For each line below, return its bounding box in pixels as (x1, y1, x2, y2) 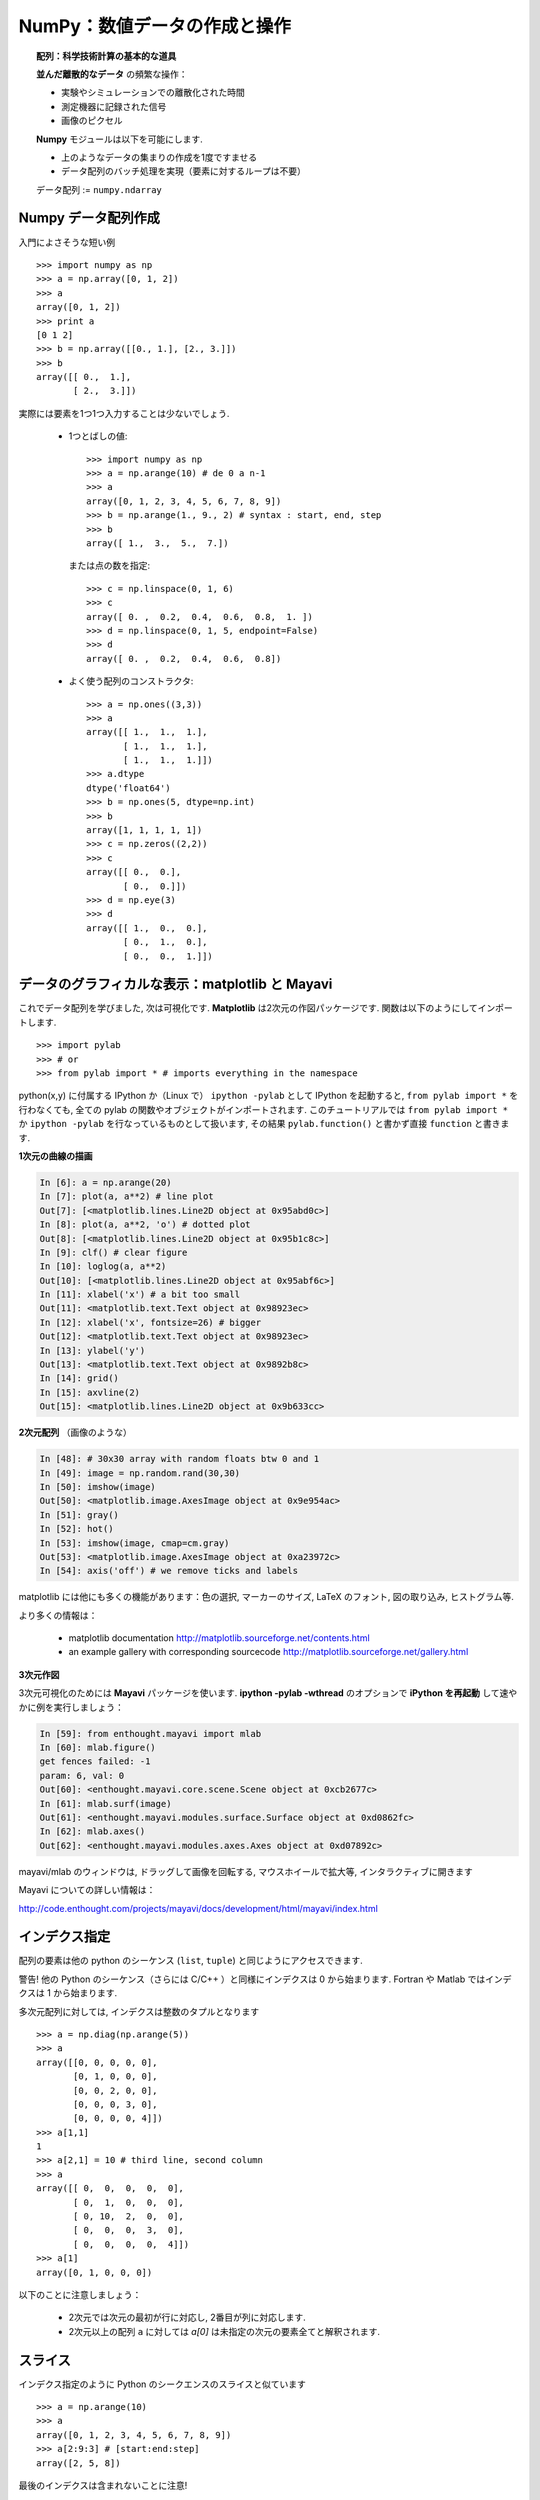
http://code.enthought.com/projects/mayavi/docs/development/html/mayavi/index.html (18, 1902, 379, 1914)
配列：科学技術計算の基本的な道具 (36, 50, 177, 62)
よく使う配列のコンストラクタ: (68, 675, 194, 687)
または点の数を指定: (68, 560, 151, 572)
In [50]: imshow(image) (39, 1481, 157, 1492)
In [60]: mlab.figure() (39, 1742, 157, 1753)
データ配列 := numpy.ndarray (36, 183, 162, 195)
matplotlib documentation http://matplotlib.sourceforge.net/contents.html (68, 1632, 370, 1644)
